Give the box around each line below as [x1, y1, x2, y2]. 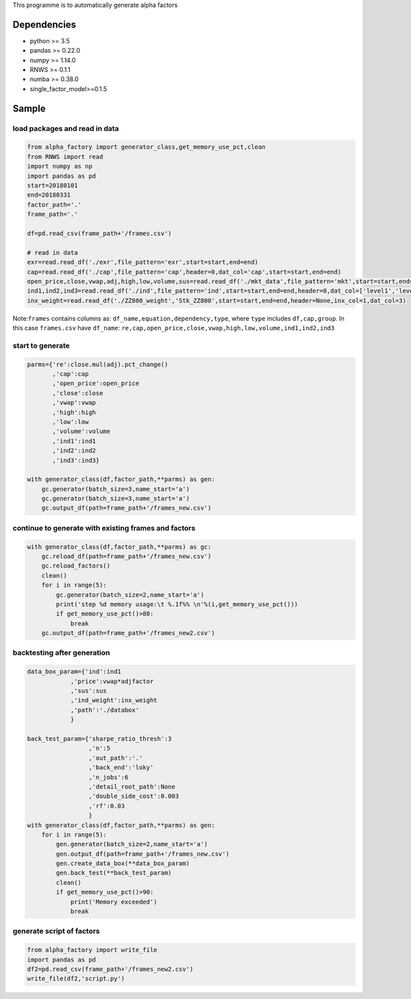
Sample [12, 103, 46, 114]
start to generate [12, 341, 70, 350]
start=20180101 [27, 182, 78, 189]
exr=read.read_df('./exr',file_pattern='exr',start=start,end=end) [27, 258, 259, 267]
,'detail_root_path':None [88, 782, 176, 791]
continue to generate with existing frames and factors [12, 523, 196, 532]
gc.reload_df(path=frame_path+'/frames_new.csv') [41, 552, 212, 560]
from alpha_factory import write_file [27, 946, 158, 954]
